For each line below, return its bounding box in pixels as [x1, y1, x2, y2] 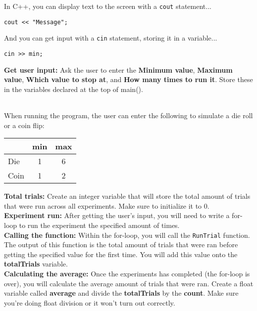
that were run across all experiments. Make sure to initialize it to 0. [4, 200, 209, 211]
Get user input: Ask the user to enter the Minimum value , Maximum [4, 64, 233, 75]
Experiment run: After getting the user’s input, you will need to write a [4, 210, 230, 221]
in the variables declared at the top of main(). [4, 84, 143, 94]
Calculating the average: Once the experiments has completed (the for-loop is [4, 268, 250, 278]
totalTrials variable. [4, 259, 68, 269]
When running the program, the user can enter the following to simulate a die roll [4, 110, 253, 120]
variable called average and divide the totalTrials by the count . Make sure [4, 288, 239, 298]
